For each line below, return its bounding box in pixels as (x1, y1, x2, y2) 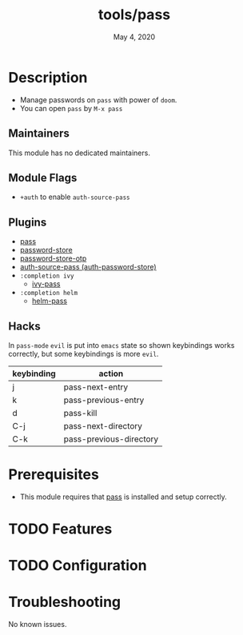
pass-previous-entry (63, 394, 145, 405)
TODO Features (8, 520, 113, 538)
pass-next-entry (63, 381, 129, 393)
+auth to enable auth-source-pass (19, 192, 130, 202)
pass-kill (63, 407, 98, 418)
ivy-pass (31, 279, 61, 289)
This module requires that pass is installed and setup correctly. (19, 492, 228, 501)
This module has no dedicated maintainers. (8, 148, 150, 158)
